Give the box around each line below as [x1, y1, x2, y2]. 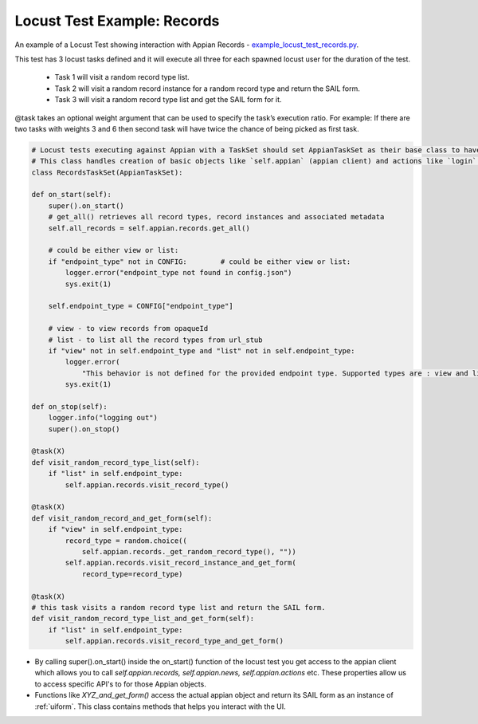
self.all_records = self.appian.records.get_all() [48, 223, 250, 233]
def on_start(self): [31, 190, 112, 199]
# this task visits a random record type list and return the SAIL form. [31, 603, 326, 612]
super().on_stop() [48, 424, 120, 434]
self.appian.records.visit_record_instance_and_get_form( [65, 558, 296, 568]
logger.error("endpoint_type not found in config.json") [65, 268, 292, 277]
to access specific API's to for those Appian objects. [34, 679, 206, 689]
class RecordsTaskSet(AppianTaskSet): [31, 167, 183, 177]
